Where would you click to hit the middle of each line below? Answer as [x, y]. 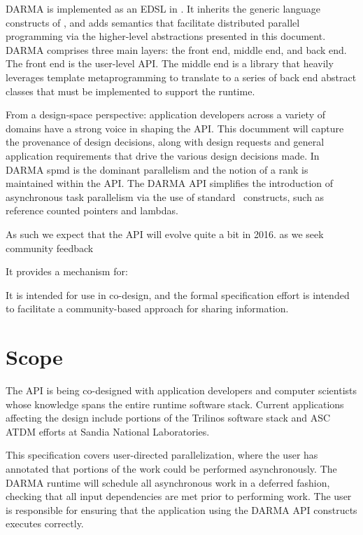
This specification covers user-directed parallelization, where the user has [162, 455]
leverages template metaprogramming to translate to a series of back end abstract [181, 77]
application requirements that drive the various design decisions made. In [163, 155]
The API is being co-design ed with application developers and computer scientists [181, 390]
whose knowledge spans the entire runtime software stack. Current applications [175, 404]
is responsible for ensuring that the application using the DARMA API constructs [181, 509]
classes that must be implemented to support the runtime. [130, 91]
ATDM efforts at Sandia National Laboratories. [108, 431]
